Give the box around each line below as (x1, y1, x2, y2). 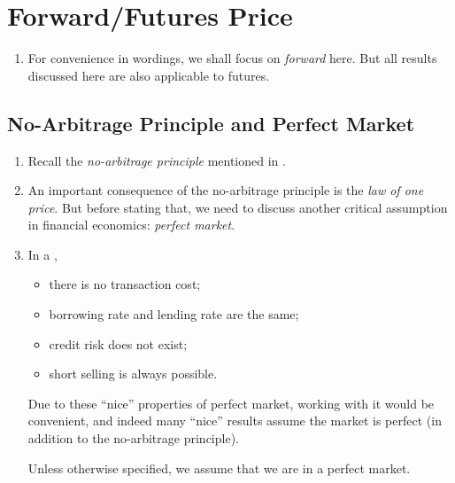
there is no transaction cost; (49, 275, 201, 293)
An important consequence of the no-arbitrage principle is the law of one (27, 181, 424, 199)
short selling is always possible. (49, 364, 218, 383)
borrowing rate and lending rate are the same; (49, 305, 299, 323)
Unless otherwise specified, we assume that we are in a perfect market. (27, 458, 411, 477)
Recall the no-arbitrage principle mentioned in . (27, 151, 286, 169)
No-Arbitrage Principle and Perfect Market (7, 109, 415, 136)
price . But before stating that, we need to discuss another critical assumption (27, 198, 448, 216)
